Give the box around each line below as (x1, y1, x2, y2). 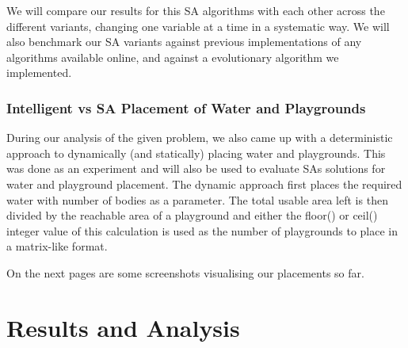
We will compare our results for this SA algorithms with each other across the (6, 2, 385, 18)
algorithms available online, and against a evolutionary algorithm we (6, 48, 339, 65)
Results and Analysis (6, 311, 240, 343)
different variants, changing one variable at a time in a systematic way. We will (6, 17, 390, 34)
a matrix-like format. (6, 238, 108, 254)
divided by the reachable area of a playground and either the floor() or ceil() (6, 207, 378, 224)
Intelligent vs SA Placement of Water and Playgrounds (6, 98, 366, 117)
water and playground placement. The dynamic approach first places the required (6, 175, 402, 192)
